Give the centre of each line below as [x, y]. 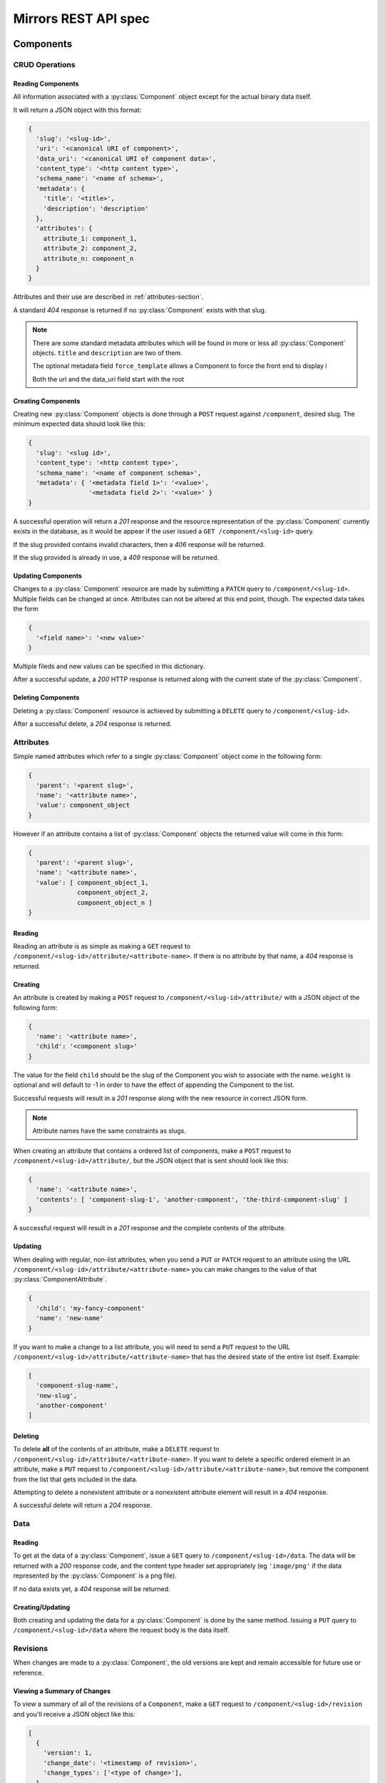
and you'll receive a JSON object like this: [74, 1714]
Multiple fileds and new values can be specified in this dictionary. [109, 666]
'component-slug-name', [77, 1386]
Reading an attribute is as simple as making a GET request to [102, 946]
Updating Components [47, 576]
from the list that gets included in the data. [76, 1479]
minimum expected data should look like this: [79, 424]
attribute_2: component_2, [91, 249]
